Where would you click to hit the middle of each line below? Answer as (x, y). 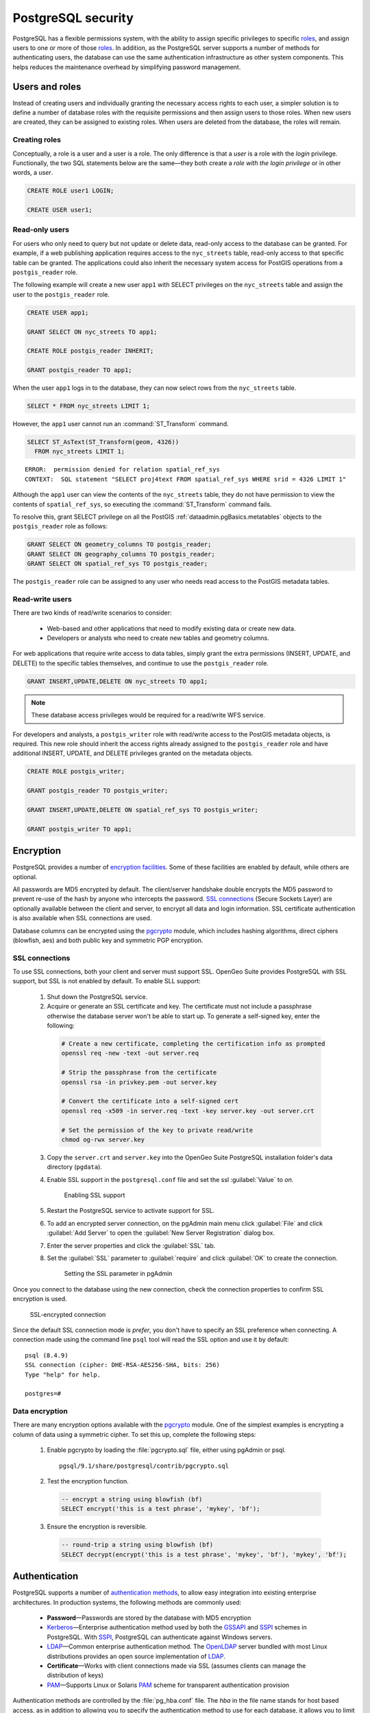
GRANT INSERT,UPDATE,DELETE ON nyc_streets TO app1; (118, 681)
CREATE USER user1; (60, 210)
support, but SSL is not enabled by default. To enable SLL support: (107, 981)
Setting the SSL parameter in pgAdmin (118, 1274)
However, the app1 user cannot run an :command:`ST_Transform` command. (121, 424)
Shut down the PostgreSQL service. (97, 996)
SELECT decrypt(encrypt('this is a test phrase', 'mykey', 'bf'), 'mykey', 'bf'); (204, 1554)
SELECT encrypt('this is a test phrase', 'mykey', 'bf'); (161, 1509)
